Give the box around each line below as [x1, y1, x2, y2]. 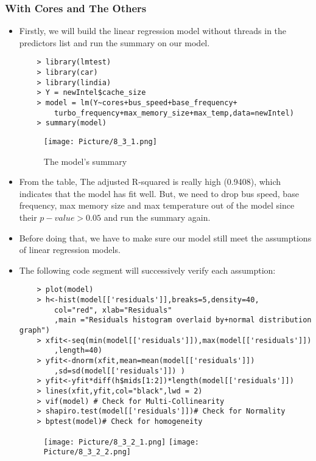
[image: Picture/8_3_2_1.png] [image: [43, 437, 200, 446]
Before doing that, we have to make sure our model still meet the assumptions [19, 231, 312, 244]
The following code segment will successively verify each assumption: [19, 263, 276, 276]
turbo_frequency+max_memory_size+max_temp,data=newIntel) [54, 108, 294, 117]
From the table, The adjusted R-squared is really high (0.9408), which [19, 175, 281, 188]
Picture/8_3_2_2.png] [43, 448, 131, 457]
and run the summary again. [104, 211, 211, 224]
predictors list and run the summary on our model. [19, 36, 210, 49]
